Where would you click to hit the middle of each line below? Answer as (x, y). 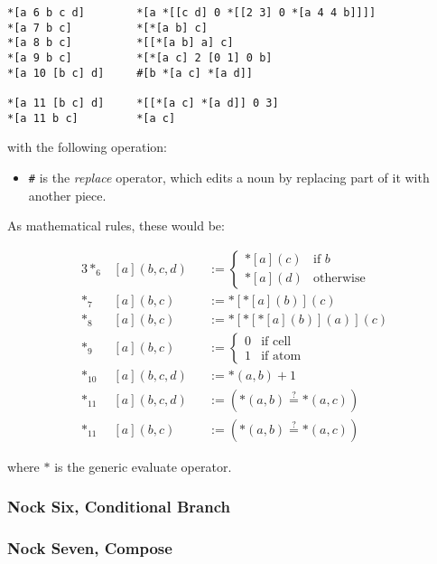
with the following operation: (88, 147)
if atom (281, 357)
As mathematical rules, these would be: (116, 226)
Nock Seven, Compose (90, 548)
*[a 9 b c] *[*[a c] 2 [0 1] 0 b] (140, 57)
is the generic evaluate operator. (143, 466)
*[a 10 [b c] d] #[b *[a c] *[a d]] (130, 73)
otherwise (339, 279)
